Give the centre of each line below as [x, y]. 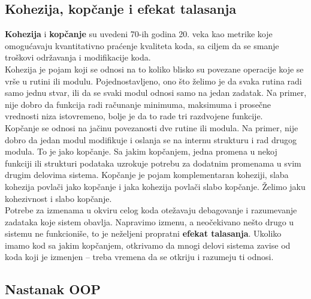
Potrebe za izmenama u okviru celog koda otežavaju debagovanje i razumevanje [151, 210]
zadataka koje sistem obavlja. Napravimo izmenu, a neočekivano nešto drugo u [150, 221]
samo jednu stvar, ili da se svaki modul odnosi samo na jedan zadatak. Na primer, [156, 93]
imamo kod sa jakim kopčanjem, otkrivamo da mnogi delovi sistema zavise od [148, 245]
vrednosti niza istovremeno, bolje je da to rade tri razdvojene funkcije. [134, 116]
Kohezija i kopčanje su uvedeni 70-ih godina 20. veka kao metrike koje [139, 34]
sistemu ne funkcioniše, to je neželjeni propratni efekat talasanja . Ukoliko [143, 233]
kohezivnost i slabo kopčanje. [58, 198]
